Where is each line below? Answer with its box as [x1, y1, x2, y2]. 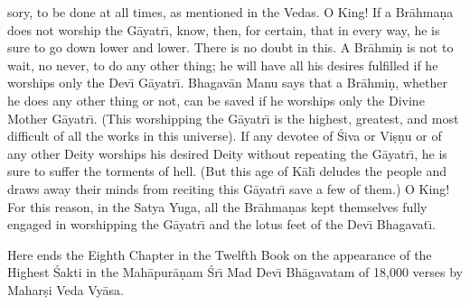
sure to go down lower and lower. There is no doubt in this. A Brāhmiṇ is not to [7, 38, 454, 57]
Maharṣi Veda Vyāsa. [7, 280, 124, 299]
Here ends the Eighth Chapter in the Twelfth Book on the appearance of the [7, 245, 432, 263]
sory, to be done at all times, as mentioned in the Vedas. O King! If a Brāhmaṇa [7, 3, 454, 21]
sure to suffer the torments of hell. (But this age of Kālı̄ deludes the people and [7, 162, 447, 180]
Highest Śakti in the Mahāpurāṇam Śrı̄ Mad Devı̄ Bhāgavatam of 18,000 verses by [7, 263, 463, 282]
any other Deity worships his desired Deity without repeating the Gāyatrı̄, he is [7, 143, 447, 162]
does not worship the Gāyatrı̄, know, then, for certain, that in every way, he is [7, 20, 440, 39]
